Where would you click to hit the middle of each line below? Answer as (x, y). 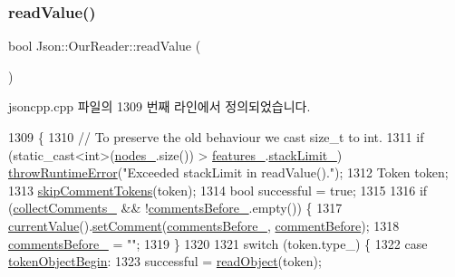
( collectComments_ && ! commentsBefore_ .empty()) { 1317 (175, 208)
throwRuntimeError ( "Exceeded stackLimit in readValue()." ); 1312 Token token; (228, 172)
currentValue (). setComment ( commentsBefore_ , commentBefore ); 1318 (204, 225)
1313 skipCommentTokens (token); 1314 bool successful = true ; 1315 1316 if (218, 190)
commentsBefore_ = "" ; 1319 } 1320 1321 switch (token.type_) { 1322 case (218, 243)
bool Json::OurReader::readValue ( (105, 46)
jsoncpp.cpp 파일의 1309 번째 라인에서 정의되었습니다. (160, 106)
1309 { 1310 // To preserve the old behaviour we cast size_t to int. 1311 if (216, 137)
